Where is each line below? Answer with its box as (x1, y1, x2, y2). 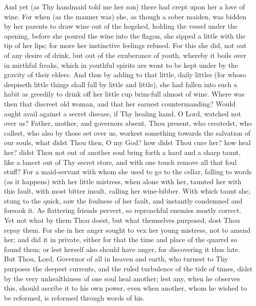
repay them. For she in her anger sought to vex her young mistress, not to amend (4, 224, 251, 235)
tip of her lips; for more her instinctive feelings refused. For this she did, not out (4, 40, 247, 51)
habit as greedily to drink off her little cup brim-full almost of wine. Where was (4, 89, 245, 99)
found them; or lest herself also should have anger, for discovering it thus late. (4, 244, 240, 254)
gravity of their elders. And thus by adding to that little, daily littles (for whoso (4, 69, 247, 80)
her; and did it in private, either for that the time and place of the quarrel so (4, 234, 237, 245)
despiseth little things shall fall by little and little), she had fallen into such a (4, 79, 237, 89)
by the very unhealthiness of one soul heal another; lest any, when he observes (4, 273, 240, 283)
